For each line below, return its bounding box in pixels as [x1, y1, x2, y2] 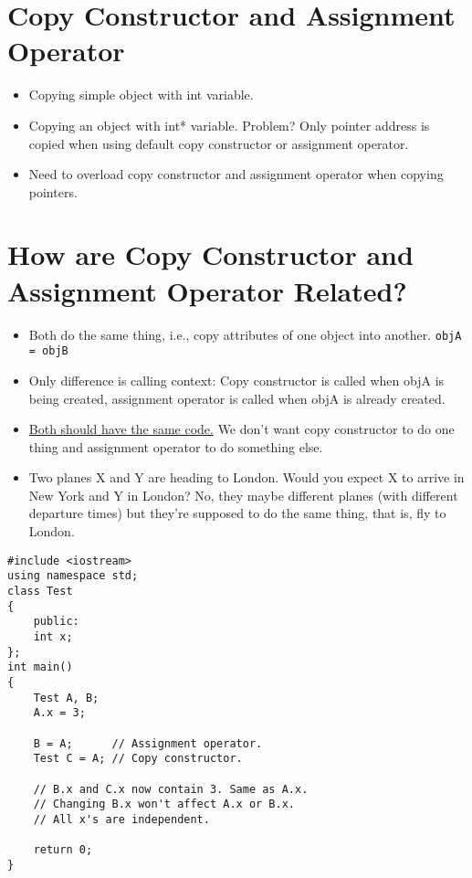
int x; [33, 629, 73, 643]
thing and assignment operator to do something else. [28, 437, 323, 456]
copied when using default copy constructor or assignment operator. [28, 133, 409, 153]
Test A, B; [33, 691, 100, 704]
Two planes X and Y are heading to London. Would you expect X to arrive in [28, 468, 465, 487]
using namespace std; [7, 569, 139, 583]
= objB [28, 344, 68, 358]
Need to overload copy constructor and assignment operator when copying [28, 164, 444, 184]
